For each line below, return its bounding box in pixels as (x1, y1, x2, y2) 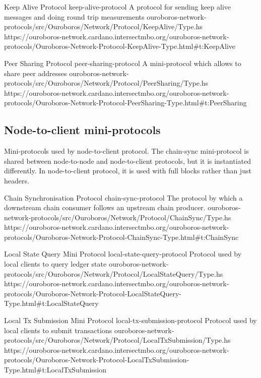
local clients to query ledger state (4, 259, 107, 269)
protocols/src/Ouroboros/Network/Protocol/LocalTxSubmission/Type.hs (4, 335, 231, 345)
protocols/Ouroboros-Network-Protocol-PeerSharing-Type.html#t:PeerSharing (4, 97, 247, 108)
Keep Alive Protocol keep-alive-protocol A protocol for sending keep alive (4, 2, 231, 12)
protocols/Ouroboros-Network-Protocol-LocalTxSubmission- (4, 354, 189, 365)
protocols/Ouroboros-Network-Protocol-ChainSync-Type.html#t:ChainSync (4, 231, 239, 242)
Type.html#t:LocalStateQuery (4, 298, 99, 308)
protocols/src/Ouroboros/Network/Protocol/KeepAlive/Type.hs (4, 21, 203, 32)
